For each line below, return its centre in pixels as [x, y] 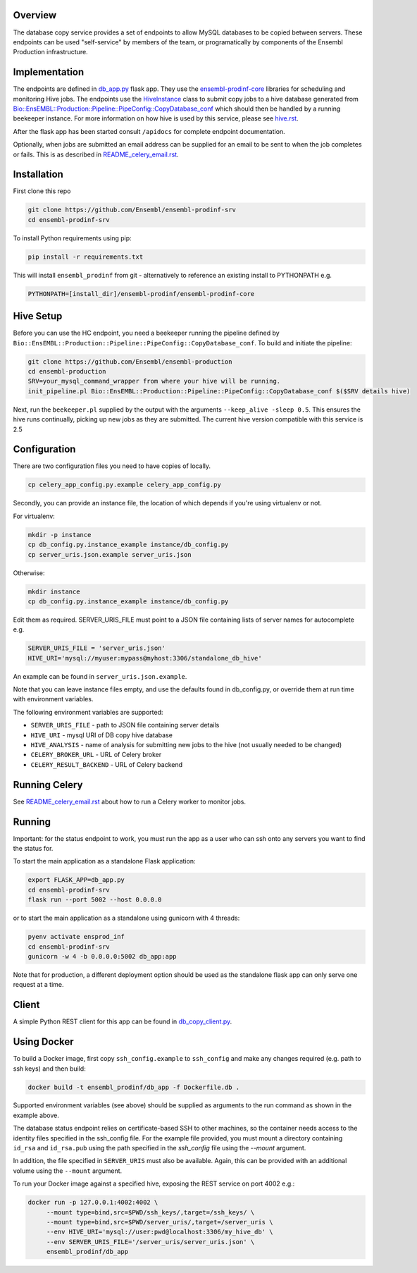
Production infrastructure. [50, 52]
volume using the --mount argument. [68, 1171]
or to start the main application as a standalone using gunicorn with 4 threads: [126, 918]
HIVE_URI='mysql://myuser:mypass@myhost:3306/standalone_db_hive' [145, 658]
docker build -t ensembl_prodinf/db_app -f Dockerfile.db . [134, 1087]
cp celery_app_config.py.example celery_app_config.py [124, 485]
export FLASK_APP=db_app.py [76, 880]
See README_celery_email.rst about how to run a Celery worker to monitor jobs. [130, 801]
